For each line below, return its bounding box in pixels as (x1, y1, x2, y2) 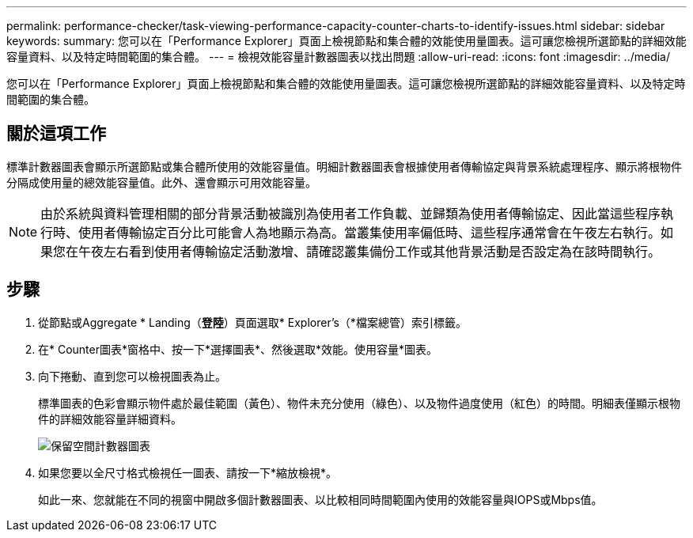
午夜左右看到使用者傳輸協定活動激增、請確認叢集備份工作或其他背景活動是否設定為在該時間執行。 (78, 243, 661, 260)
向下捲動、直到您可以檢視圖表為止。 (38, 369, 226, 383)
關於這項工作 (6, 123, 106, 144)
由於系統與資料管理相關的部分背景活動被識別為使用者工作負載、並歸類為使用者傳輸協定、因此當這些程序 (40, 205, 661, 222)
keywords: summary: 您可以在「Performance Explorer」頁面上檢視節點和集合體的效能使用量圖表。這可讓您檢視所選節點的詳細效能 (6, 34, 687, 47)
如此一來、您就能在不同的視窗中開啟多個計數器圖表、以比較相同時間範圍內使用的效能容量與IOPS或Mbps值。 (38, 492, 603, 506)
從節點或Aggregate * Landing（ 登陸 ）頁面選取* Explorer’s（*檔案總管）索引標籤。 (38, 315, 467, 329)
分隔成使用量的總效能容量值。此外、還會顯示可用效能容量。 (6, 175, 316, 189)
